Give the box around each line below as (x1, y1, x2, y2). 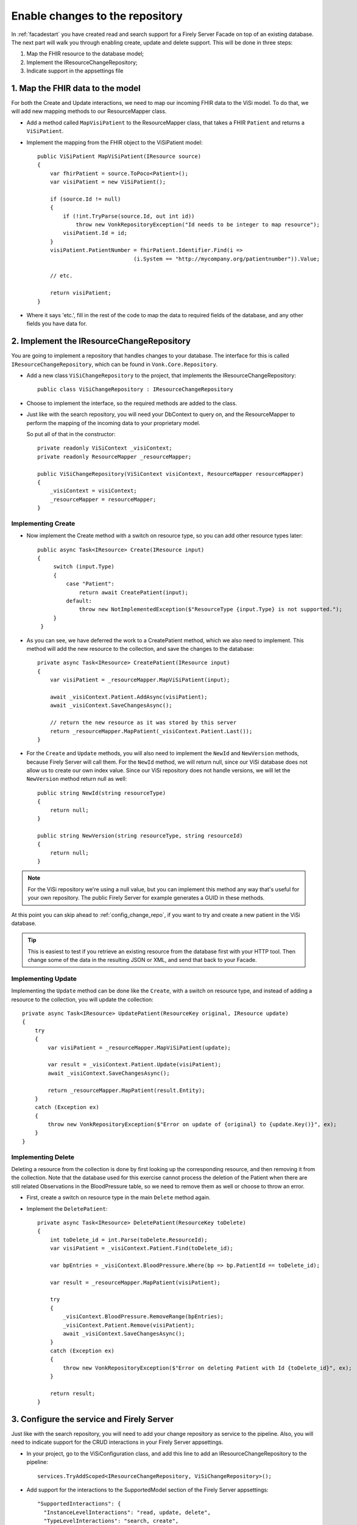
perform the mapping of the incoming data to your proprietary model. (26, 419, 200, 426)
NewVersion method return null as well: (26, 775, 127, 783)
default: (66, 598, 93, 605)
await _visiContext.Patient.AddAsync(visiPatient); (49, 693, 208, 700)
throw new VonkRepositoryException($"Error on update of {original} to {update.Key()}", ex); (48, 1121, 338, 1128)
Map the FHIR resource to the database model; (26, 50, 144, 57)
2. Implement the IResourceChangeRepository (11, 336, 191, 346)
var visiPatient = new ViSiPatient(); (49, 179, 166, 185)
